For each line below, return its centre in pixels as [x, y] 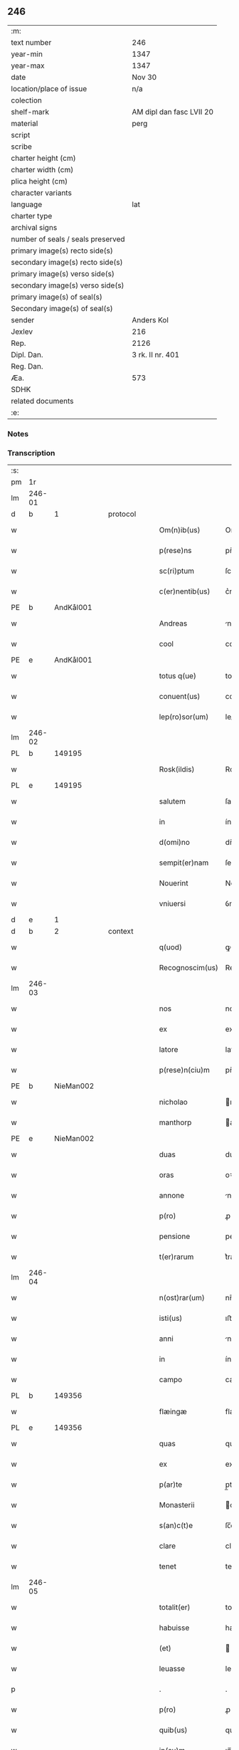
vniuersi [172, 904]
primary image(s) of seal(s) [57, 297]
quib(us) [173, 1730]
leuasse [172, 1669]
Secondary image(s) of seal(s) [62, 308]
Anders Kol [150, 320]
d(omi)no [175, 843]
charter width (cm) [42, 169]
